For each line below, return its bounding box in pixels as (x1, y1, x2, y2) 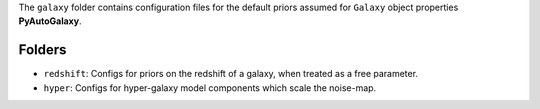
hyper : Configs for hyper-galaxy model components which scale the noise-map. (43, 81, 377, 94)
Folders (18, 41, 67, 59)
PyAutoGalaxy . (18, 15, 82, 27)
